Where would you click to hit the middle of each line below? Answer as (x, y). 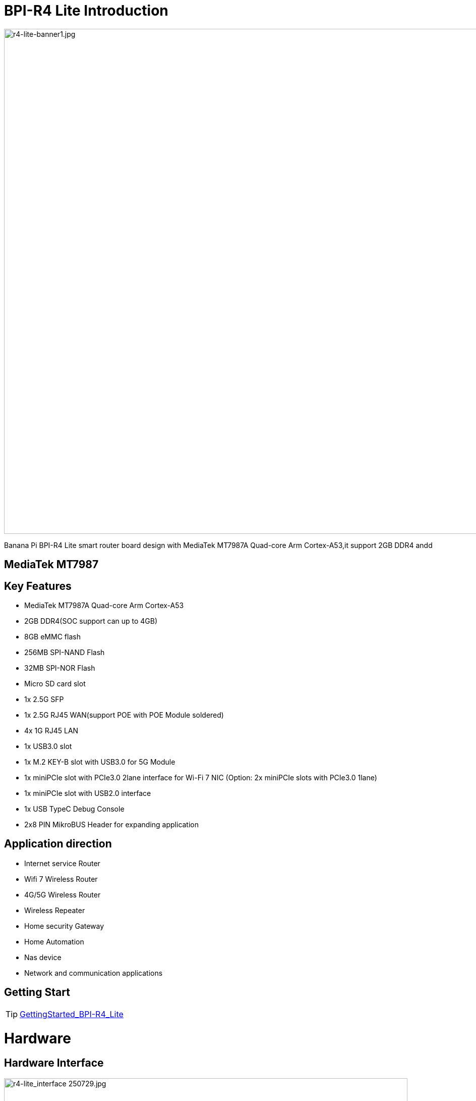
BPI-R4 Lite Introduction (86, 11)
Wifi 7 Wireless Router (61, 879)
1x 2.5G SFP (44, 699)
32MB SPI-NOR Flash (60, 668)
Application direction (58, 844)
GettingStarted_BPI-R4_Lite (72, 1014)
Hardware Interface (54, 1063)
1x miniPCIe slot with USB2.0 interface (88, 793)
